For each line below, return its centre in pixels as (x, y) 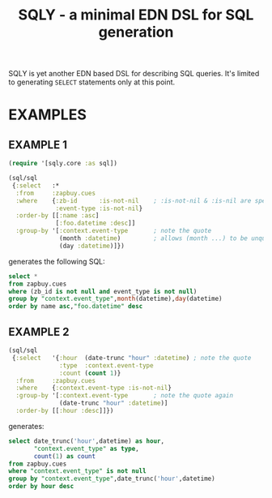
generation (136, 32)
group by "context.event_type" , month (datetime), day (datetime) (115, 299)
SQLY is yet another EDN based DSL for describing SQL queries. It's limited (134, 74)
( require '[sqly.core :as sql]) (63, 164)
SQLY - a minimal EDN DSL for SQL (136, 15)
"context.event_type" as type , (86, 449)
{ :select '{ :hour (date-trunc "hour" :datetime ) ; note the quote (132, 358)
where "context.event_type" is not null (78, 471)
